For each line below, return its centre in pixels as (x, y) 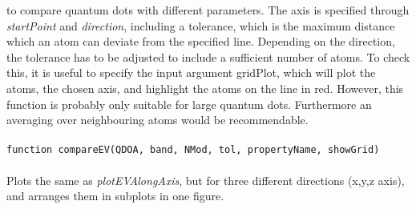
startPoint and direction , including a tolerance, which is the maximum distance (201, 25)
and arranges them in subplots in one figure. (115, 196)
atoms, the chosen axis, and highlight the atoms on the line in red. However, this (205, 88)
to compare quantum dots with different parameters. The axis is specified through (208, 10)
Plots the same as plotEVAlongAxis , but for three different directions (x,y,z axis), (206, 180)
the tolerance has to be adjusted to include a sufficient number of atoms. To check (208, 56)
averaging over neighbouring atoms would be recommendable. (158, 120)
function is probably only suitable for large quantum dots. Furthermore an (189, 104)
